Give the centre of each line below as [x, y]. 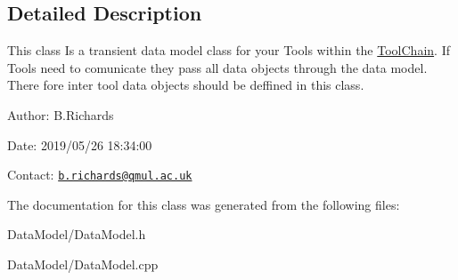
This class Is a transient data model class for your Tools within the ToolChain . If [229, 50]
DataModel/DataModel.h [77, 234]
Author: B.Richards [61, 114]
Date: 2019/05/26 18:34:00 [80, 144]
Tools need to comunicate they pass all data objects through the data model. [217, 67]
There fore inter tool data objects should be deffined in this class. [186, 85]
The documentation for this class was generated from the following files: [204, 204]
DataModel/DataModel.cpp [83, 264]
